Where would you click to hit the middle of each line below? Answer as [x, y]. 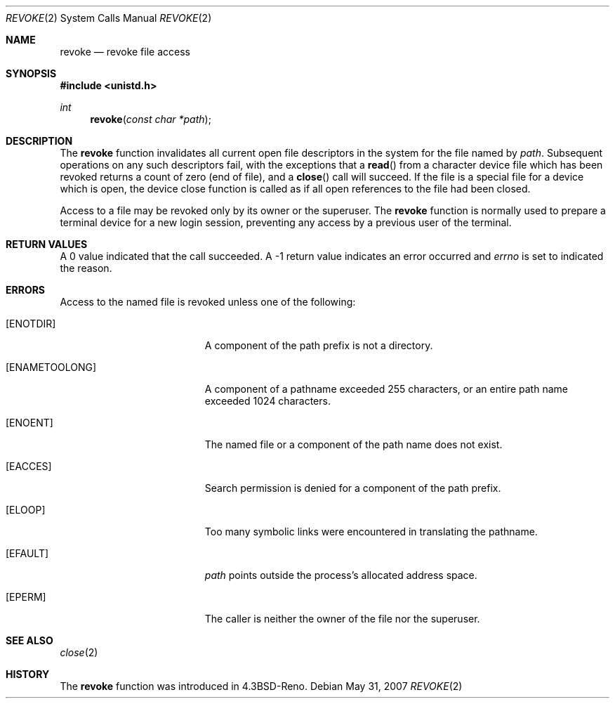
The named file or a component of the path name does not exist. [353, 444]
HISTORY [28, 674]
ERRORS [26, 290]
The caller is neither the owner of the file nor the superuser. [342, 619]
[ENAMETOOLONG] [51, 367]
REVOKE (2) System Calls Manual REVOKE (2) [109, 18]
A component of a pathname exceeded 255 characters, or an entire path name [386, 389]
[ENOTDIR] [31, 324]
